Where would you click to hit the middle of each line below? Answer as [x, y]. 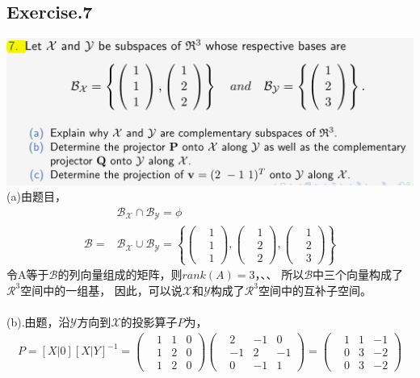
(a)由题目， [36, 196]
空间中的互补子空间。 [315, 290]
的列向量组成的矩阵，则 [120, 274]
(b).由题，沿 [38, 321]
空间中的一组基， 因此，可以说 [101, 290]
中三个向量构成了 [358, 274]
